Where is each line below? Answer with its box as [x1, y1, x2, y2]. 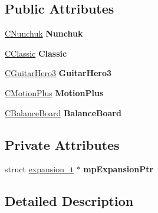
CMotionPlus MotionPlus [5, 86, 104, 99]
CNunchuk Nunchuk [5, 27, 83, 40]
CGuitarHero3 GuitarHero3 [5, 67, 112, 79]
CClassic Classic [5, 47, 67, 59]
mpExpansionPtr [83, 163, 154, 175]
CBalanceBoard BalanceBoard [5, 106, 121, 119]
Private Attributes [5, 135, 120, 153]
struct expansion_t [5, 163, 74, 175]
